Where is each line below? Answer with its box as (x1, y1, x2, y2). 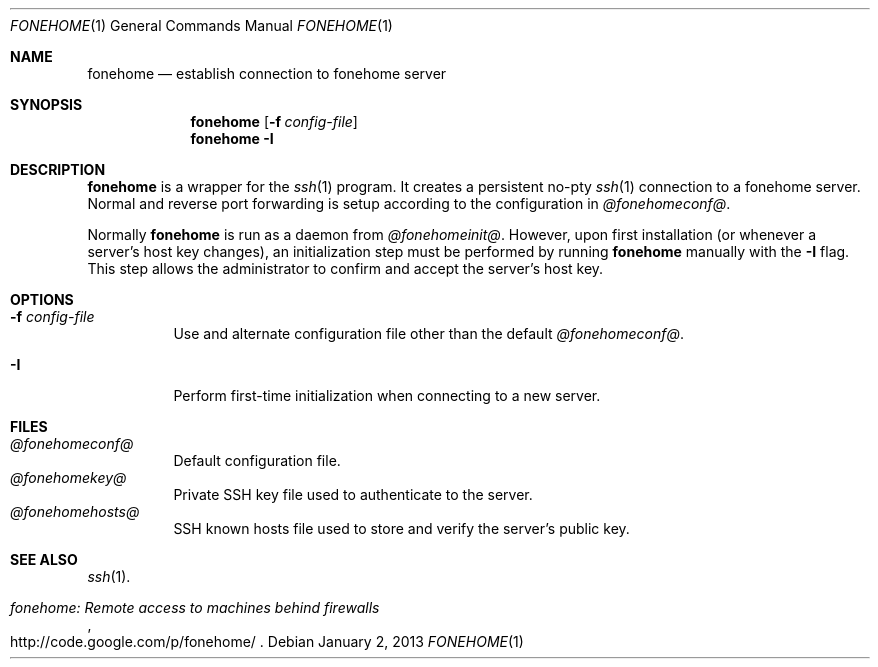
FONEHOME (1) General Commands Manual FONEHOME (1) (10, 17, 393, 34)
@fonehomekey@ (10, 469, 127, 486)
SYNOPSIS (10, 96, 83, 113)
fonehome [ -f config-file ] (190, 113, 358, 130)
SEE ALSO (10, 551, 78, 568)
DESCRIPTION (10, 161, 106, 178)
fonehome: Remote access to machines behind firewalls (10, 599, 380, 616)
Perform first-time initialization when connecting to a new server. (173, 387, 601, 404)
